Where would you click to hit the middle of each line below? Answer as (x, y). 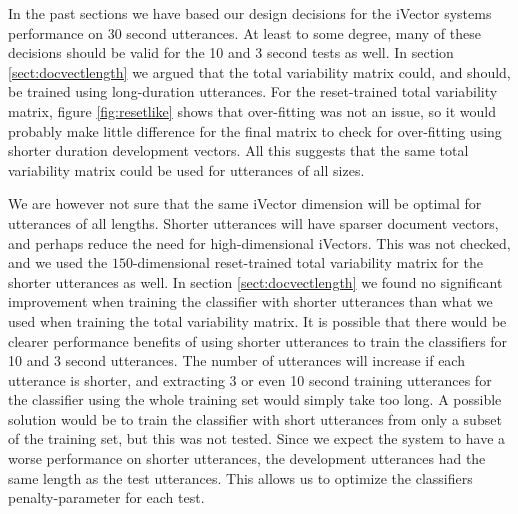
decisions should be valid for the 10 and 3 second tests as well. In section (231, 52)
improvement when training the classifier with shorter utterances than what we (250, 301)
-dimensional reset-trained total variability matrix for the (307, 262)
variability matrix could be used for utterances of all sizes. (186, 169)
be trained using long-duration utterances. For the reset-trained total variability (253, 91)
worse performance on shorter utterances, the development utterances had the (247, 458)
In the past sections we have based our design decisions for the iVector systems (250, 13)
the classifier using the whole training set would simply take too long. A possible (255, 399)
